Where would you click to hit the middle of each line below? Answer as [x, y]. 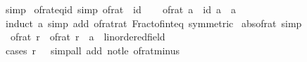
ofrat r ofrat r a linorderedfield [88, 37]
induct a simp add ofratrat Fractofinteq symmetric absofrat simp [153, 23]
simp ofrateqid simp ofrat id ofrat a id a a [120, 9]
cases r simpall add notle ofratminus [92, 50]
